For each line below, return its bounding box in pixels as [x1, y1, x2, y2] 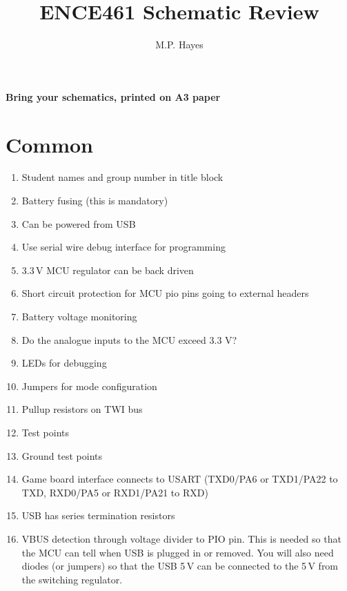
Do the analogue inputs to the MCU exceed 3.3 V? [21, 332, 237, 347]
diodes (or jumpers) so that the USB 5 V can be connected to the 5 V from [21, 559, 339, 573]
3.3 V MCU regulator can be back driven [21, 262, 194, 277]
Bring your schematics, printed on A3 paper [6, 89, 221, 104]
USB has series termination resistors [21, 508, 175, 523]
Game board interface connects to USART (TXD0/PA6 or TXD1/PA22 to [21, 472, 338, 486]
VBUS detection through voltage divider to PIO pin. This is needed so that [21, 531, 341, 545]
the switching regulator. [21, 572, 123, 586]
